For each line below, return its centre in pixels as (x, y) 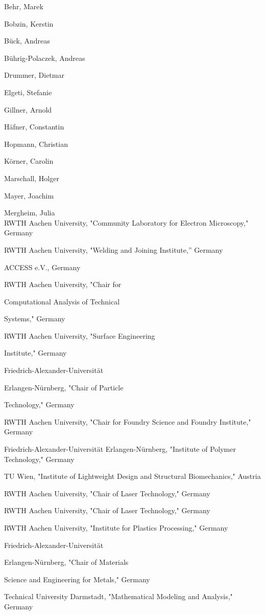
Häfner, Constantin (34, 127)
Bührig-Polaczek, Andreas (45, 58)
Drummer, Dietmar (34, 75)
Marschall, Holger (32, 178)
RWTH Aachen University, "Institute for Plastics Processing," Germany (116, 528)
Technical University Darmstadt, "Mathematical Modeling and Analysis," (118, 596)
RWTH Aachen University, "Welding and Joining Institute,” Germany (114, 249)
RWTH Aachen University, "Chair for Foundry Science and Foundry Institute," (128, 421)
